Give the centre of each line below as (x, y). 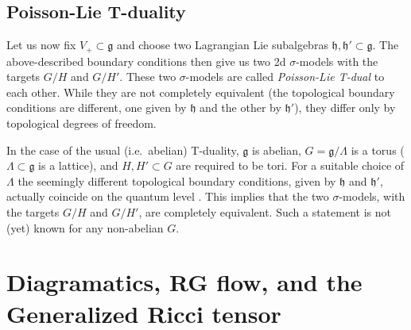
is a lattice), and (78, 165)
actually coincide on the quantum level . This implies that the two (168, 196)
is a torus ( (378, 150)
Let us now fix (41, 45)
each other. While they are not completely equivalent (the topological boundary (201, 92)
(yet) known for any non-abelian (85, 227)
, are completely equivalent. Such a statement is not (265, 212)
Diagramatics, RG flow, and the (184, 282)
